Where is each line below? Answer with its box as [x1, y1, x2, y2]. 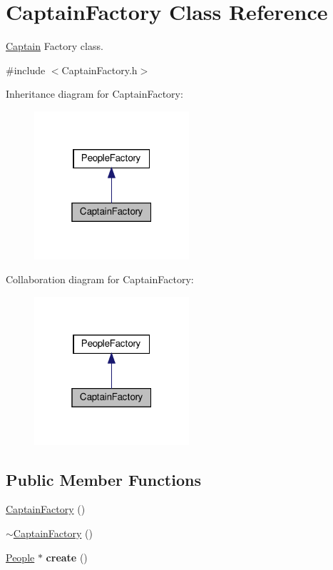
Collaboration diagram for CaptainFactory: [6, 272, 194, 287]
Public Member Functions [6, 468, 201, 490]
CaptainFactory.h [61, 62, 138, 77]
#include [6, 62, 46, 77]
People [6, 549, 35, 564]
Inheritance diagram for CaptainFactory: [6, 86, 183, 101]
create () [46, 549, 88, 564]
